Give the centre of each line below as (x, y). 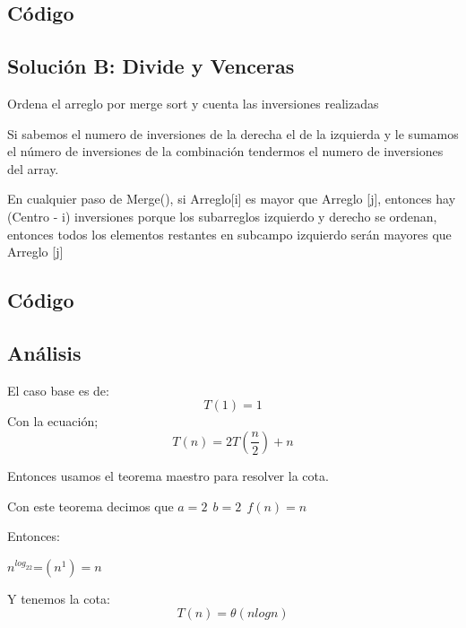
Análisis (44, 352)
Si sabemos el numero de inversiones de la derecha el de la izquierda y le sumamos (233, 133)
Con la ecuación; (53, 421)
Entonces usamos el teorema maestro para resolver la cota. (168, 475)
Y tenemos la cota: (59, 598)
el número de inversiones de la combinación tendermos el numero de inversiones (225, 151)
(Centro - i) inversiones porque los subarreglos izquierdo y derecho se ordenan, (222, 216)
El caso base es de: (58, 390)
